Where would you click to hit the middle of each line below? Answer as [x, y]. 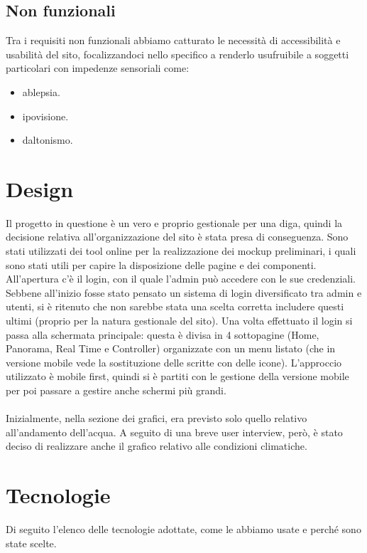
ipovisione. [45, 116]
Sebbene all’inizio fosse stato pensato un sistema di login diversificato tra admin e [184, 292]
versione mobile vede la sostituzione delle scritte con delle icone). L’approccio [174, 362]
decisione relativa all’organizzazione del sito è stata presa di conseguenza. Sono [177, 237]
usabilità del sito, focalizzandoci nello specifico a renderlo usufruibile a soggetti [177, 54]
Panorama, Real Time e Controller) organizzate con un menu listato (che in [171, 348]
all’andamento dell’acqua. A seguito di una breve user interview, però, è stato [174, 432]
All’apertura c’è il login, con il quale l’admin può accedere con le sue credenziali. [181, 279]
